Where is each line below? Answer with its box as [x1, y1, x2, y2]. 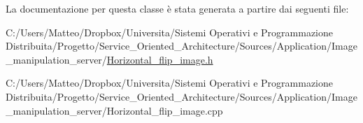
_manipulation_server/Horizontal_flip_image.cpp [6, 103, 223, 117]
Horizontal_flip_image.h [106, 52, 213, 66]
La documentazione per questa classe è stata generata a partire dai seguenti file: [6, 1, 349, 15]
